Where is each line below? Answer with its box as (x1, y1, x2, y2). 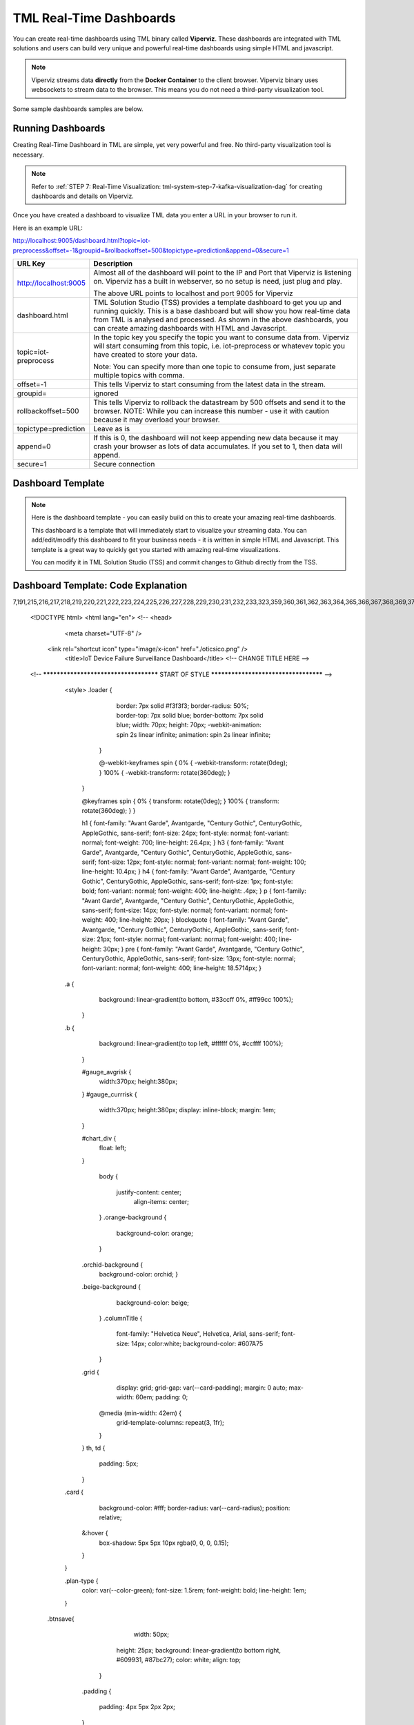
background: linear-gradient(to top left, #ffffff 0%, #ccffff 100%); (99, 1039, 284, 1048)
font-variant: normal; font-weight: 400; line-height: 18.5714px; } (81, 964, 262, 972)
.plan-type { (64, 1577, 99, 1585)
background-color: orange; (116, 1229, 193, 1237)
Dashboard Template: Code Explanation (12, 580, 188, 591)
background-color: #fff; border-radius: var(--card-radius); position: (99, 1504, 290, 1512)
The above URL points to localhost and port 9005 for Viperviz (93, 288, 293, 298)
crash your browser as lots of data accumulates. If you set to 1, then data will (93, 442, 343, 451)
